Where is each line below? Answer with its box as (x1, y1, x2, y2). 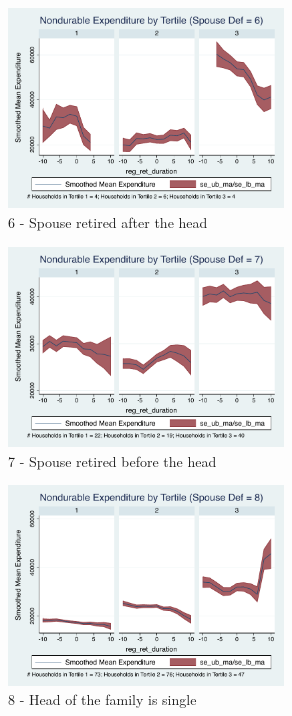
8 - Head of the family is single (8, 689, 197, 710)
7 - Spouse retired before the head (8, 450, 217, 471)
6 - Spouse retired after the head (8, 212, 208, 233)
